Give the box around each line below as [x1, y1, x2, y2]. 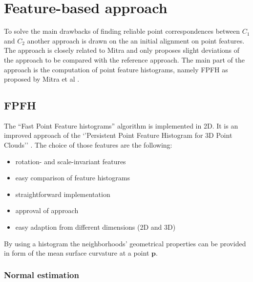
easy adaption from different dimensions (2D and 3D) [15, 222, 176, 232]
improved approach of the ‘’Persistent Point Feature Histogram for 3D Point [4, 130, 232, 140]
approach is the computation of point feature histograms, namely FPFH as [4, 64, 228, 74]
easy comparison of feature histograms [15, 173, 130, 183]
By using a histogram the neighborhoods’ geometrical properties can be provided [4, 238, 246, 248]
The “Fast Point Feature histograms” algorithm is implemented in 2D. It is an [4, 120, 238, 130]
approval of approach [15, 205, 79, 216]
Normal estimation [4, 268, 79, 281]
